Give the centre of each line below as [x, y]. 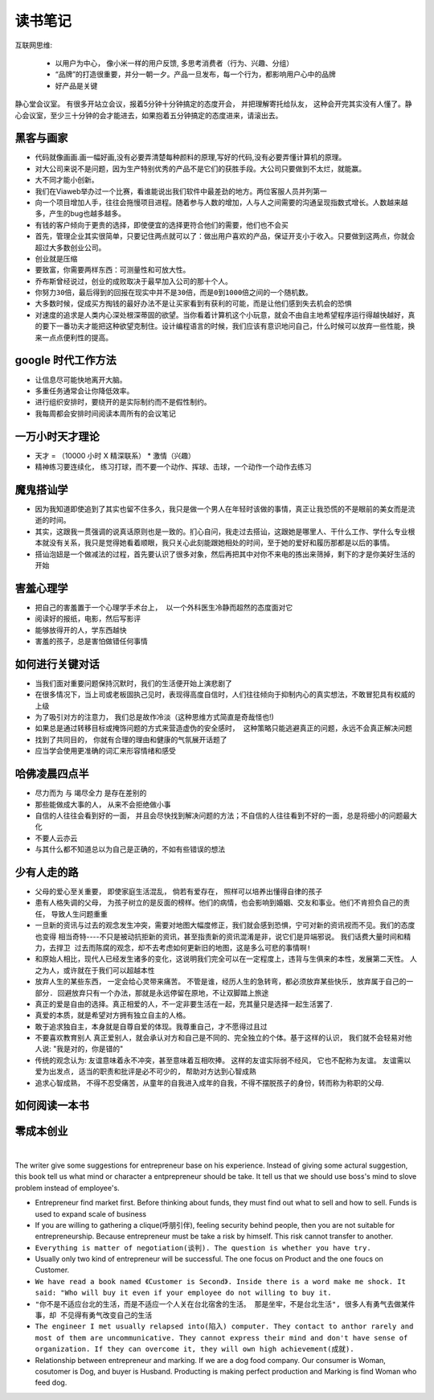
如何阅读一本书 [52, 1106]
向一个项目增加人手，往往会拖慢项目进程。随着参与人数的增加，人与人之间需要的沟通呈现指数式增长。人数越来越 [221, 202]
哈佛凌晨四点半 [52, 774]
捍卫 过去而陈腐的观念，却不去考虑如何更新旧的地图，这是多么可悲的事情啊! [183, 948]
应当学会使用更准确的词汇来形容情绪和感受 [105, 751]
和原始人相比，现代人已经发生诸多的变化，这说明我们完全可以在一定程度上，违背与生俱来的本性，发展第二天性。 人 [226, 959]
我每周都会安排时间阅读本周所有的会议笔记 [105, 413]
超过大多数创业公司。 [70, 247]
